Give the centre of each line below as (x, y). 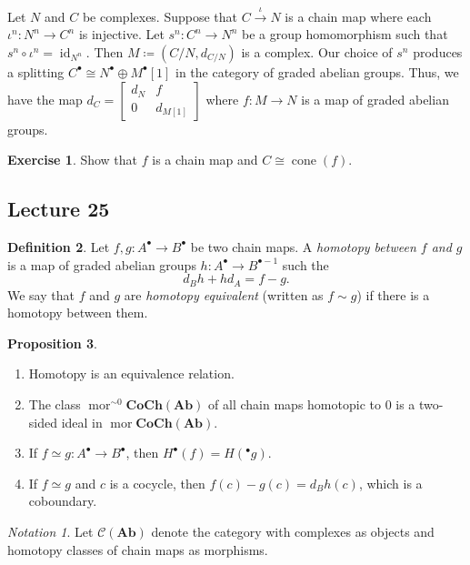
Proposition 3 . (52, 343)
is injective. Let (121, 34)
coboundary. (63, 501)
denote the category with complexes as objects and (293, 531)
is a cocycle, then (157, 483)
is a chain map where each (358, 16)
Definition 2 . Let (59, 246)
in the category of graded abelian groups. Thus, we (317, 71)
